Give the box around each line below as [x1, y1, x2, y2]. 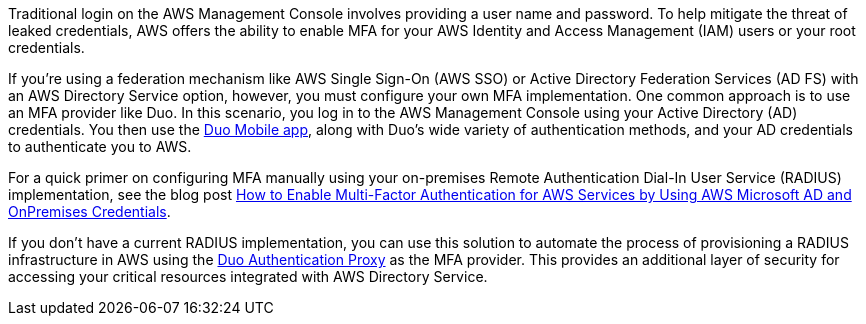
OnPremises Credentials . [8, 203, 171, 220]
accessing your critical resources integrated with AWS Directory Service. [8, 268, 488, 285]
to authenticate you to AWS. [8, 138, 192, 155]
